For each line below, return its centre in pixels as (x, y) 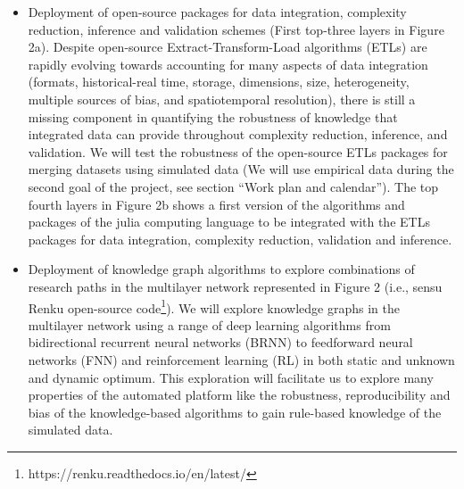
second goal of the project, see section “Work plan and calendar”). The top (233, 186)
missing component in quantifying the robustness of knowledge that (213, 116)
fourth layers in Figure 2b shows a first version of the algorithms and (216, 204)
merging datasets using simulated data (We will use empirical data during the (241, 169)
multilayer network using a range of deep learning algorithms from (209, 324)
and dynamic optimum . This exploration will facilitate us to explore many (231, 377)
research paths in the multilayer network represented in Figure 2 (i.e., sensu (235, 286)
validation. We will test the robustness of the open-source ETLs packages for (238, 151)
